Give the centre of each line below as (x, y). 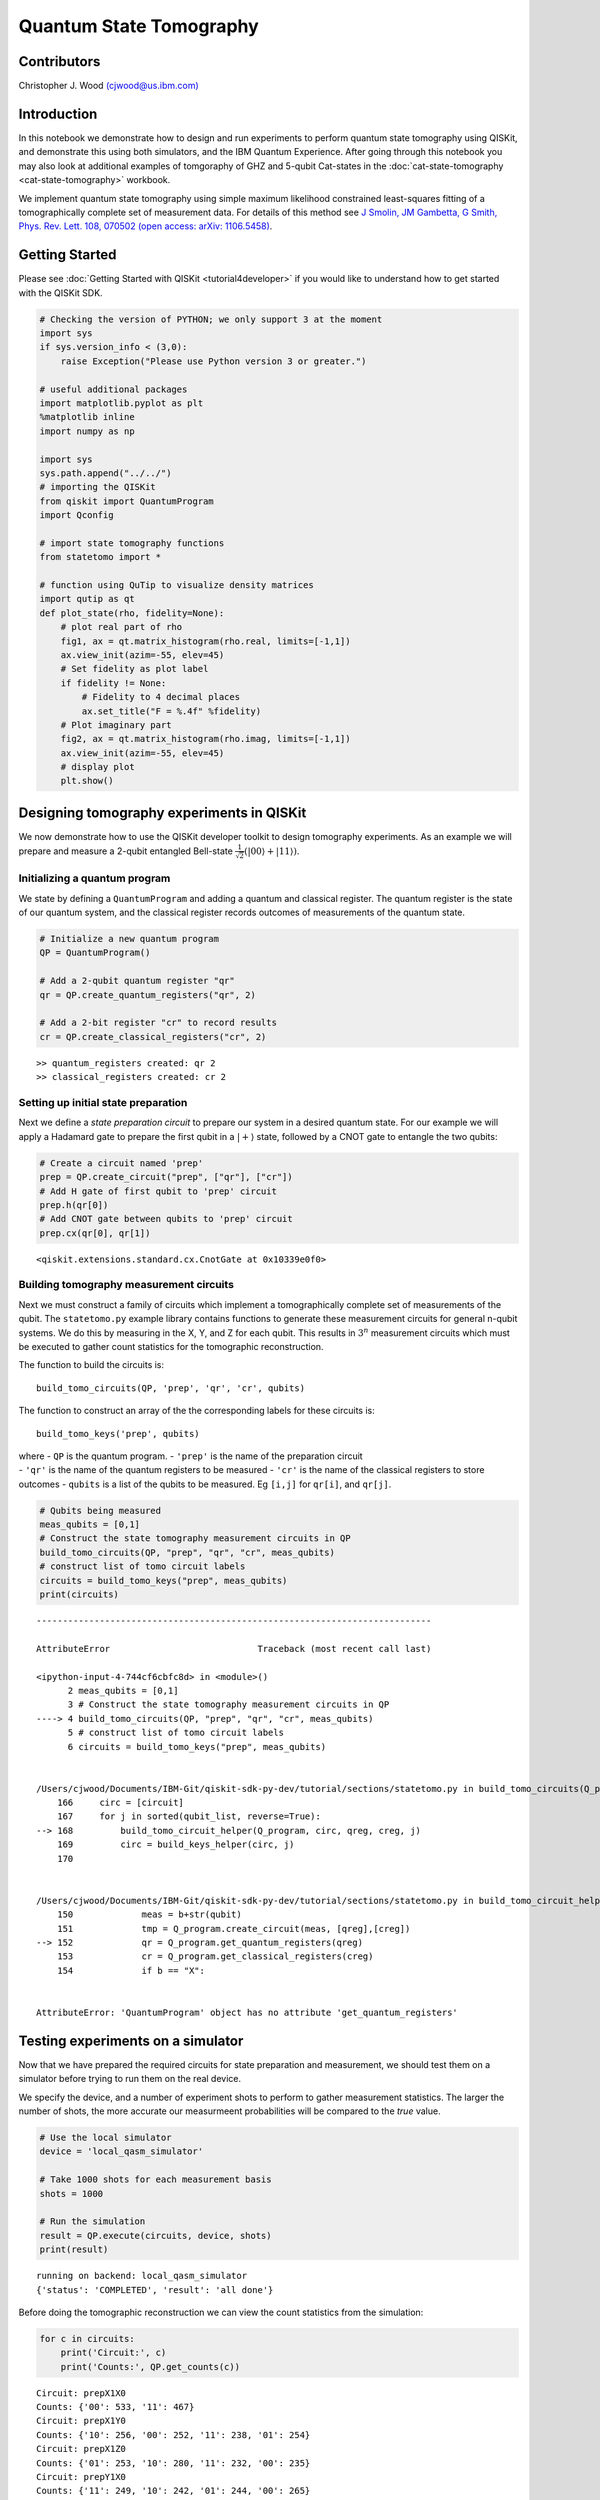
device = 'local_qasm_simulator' (121, 2151)
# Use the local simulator (105, 2138)
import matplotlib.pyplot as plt (121, 403)
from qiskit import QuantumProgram (126, 501)
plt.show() (87, 781)
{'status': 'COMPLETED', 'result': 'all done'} (155, 2289)
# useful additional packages (113, 389)
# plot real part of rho (121, 627)
